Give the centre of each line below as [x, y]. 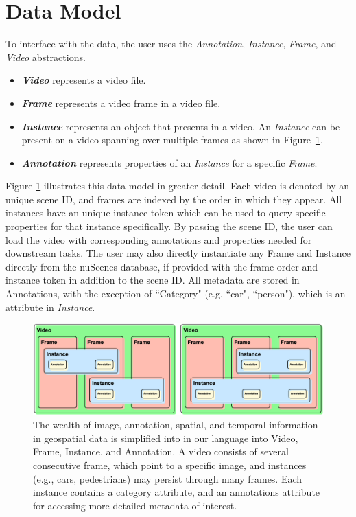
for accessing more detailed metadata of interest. [135, 505]
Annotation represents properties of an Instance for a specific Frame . [169, 162]
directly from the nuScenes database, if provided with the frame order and [162, 266]
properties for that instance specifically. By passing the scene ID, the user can [169, 226]
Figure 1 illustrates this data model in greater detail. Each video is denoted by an [177, 186]
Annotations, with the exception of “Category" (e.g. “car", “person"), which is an [176, 294]
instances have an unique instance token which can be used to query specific [166, 212]
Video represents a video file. [84, 80]
